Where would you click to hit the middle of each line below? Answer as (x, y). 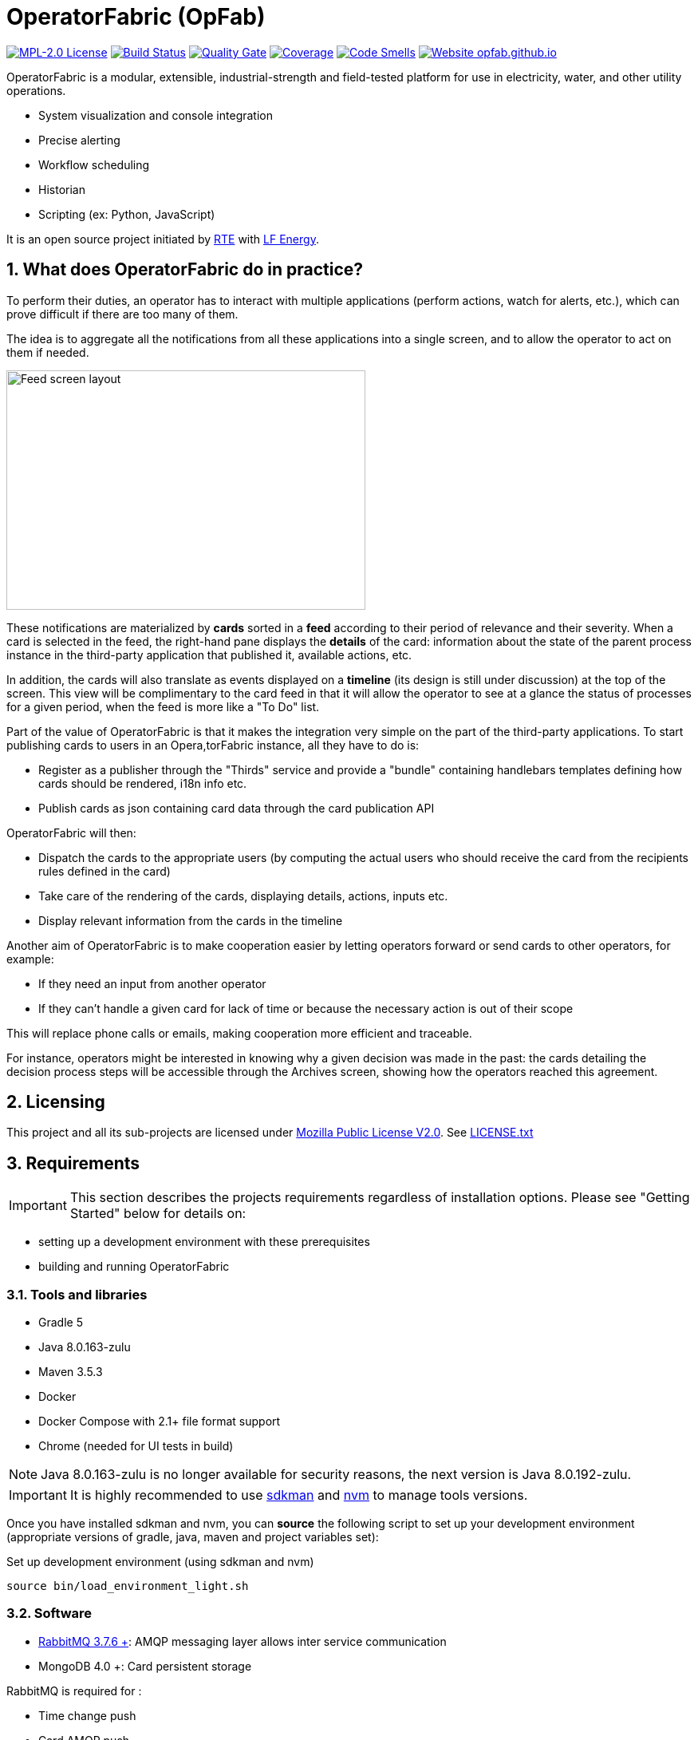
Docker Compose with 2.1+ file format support (160, 1422)
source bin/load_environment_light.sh (128, 1586)
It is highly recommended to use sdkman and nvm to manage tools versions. (299, 1495)
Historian (62, 189)
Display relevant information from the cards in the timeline (191, 920)
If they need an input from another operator (152, 983)
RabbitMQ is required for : (74, 1691)
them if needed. (48, 352)
